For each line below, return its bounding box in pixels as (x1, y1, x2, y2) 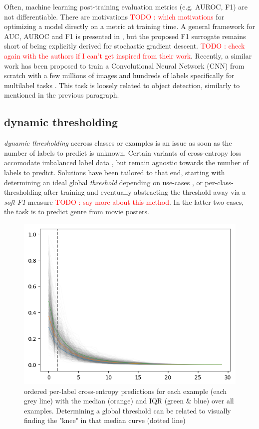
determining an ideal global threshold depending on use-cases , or (4, 177, 203, 187)
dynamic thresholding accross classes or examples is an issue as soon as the (4, 138, 232, 148)
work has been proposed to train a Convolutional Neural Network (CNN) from (4, 60, 245, 71)
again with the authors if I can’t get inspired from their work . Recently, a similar (4, 50, 252, 61)
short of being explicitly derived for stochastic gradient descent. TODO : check (4, 41, 245, 51)
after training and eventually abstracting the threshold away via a (44, 187, 246, 197)
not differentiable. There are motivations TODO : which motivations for (4, 11, 225, 22)
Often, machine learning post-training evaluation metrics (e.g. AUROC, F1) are (4, 2, 248, 12)
